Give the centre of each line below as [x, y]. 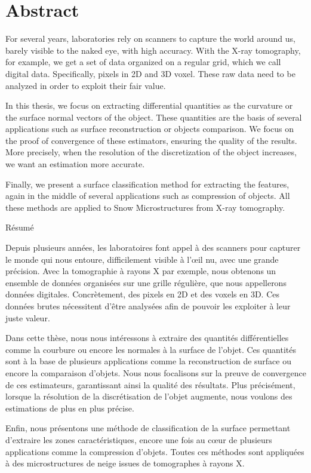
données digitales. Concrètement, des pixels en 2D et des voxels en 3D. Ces [142, 294]
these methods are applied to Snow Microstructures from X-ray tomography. [145, 207]
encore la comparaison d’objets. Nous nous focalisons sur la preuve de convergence [156, 372]
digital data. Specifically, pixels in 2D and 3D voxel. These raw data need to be [150, 73]
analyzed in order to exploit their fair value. [86, 85]
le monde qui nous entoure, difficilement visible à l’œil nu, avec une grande [142, 259]
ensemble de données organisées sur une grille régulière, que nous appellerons [146, 282]
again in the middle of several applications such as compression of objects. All [148, 196]
